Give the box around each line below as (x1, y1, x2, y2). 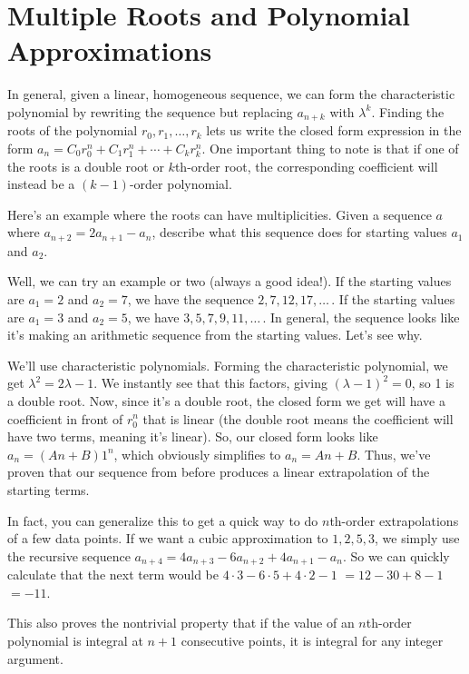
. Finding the (371, 102, 445, 121)
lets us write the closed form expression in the (206, 121, 462, 140)
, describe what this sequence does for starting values (151, 223, 447, 242)
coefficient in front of (7, 409, 123, 428)
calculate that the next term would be (7, 565, 219, 584)
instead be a (7, 174, 75, 193)
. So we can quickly (342, 546, 450, 565)
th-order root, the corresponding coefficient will (174, 156, 438, 175)
